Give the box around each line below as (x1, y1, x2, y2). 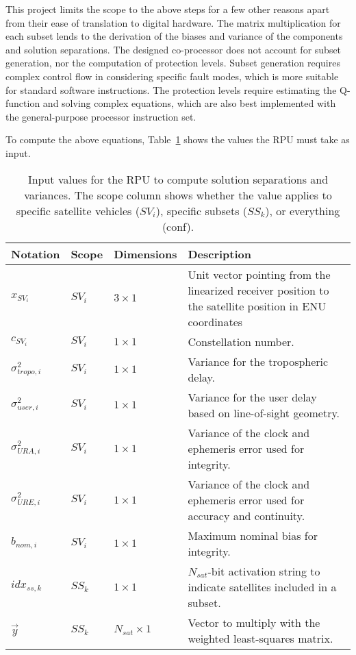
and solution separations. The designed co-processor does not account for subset (5, 42, 342, 56)
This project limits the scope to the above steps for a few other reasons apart (5, 2, 330, 16)
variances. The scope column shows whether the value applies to (24, 186, 332, 203)
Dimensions (114, 245, 177, 262)
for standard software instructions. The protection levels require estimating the (5, 82, 337, 97)
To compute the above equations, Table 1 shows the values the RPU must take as (5, 132, 350, 147)
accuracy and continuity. (188, 507, 305, 523)
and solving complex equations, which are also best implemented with (42, 96, 336, 110)
